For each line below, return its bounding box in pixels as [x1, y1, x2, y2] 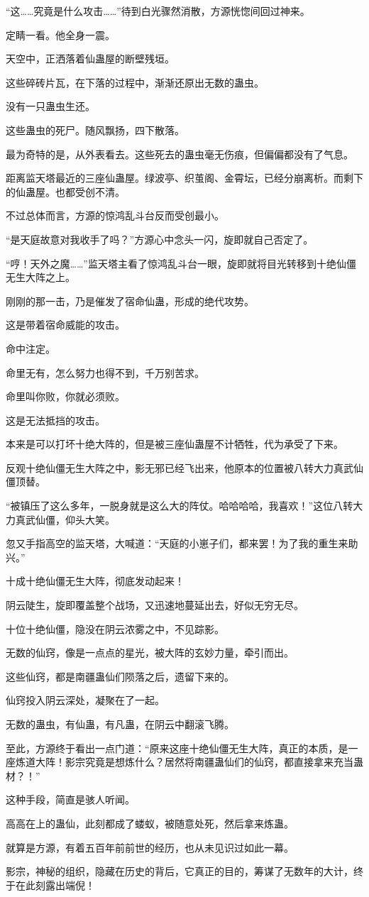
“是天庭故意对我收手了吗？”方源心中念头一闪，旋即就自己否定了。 [6, 231, 314, 246]
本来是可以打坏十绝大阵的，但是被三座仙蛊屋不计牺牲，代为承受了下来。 [6, 436, 343, 451]
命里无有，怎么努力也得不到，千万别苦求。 [6, 365, 204, 380]
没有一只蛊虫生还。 [6, 99, 95, 114]
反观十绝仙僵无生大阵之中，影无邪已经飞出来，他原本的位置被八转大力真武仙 [6, 460, 363, 475]
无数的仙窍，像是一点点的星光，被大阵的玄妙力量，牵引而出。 [6, 645, 294, 660]
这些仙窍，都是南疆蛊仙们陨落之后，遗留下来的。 [6, 668, 234, 683]
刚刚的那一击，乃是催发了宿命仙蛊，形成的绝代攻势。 [6, 293, 254, 308]
